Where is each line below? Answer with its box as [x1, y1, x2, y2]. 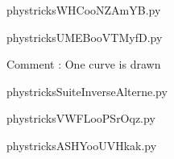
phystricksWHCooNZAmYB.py [6, 2, 161, 18]
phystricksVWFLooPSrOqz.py [6, 110, 155, 127]
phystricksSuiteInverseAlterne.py [6, 82, 168, 99]
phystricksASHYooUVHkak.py [6, 136, 157, 153]
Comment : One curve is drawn [6, 56, 161, 73]
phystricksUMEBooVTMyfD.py [6, 28, 163, 45]
